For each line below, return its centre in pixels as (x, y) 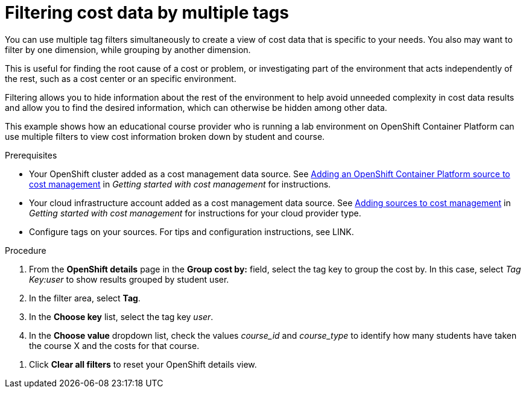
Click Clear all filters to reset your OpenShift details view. (143, 364)
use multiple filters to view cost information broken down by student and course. (165, 136)
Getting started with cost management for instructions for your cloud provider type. (195, 213)
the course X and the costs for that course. (114, 345)
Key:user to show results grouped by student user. (129, 279)
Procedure (26, 250)
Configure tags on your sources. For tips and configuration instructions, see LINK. (192, 231)
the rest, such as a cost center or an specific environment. (121, 78)
